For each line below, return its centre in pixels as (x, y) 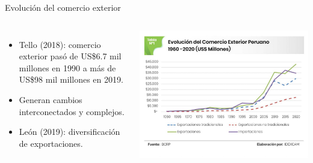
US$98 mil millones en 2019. (71, 79)
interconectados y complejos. (72, 111)
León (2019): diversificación (70, 132)
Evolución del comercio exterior (63, 7)
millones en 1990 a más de (67, 67)
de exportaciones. (51, 143)
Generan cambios (51, 99)
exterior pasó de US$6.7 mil (70, 56)
